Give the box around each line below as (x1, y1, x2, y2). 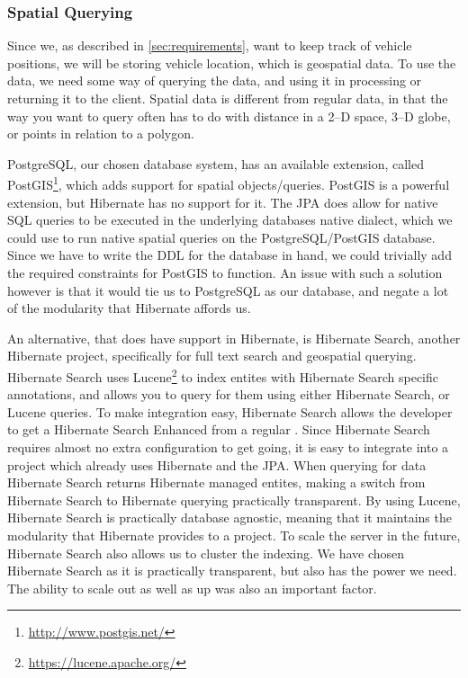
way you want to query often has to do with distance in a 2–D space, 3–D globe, (7, 106, 451, 125)
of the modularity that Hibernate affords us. (7, 299, 251, 317)
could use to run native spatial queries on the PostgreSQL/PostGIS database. (7, 227, 436, 246)
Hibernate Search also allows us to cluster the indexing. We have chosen (7, 543, 405, 562)
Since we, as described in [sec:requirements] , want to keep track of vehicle (7, 36, 412, 55)
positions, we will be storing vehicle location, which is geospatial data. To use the (7, 53, 456, 72)
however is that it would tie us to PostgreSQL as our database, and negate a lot (7, 281, 449, 299)
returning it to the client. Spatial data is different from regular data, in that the (7, 89, 448, 107)
